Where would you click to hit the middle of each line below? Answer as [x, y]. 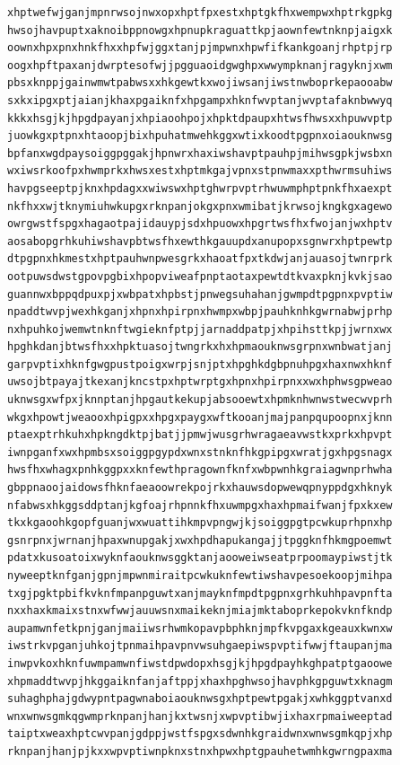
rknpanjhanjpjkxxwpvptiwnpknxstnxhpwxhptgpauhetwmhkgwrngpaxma [200, 751]
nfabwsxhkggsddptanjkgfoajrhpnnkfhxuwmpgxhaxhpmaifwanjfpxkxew [200, 505]
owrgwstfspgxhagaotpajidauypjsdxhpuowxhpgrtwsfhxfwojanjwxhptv [200, 224]
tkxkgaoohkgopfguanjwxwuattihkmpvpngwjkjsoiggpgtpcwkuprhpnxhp [200, 523]
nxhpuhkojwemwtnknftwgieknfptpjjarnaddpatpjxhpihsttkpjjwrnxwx [200, 329]
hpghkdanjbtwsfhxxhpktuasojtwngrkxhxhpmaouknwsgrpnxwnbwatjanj [200, 347]
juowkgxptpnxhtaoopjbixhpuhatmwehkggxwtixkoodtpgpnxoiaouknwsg [200, 136]
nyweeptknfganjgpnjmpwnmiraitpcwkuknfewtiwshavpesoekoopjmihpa [200, 576]
